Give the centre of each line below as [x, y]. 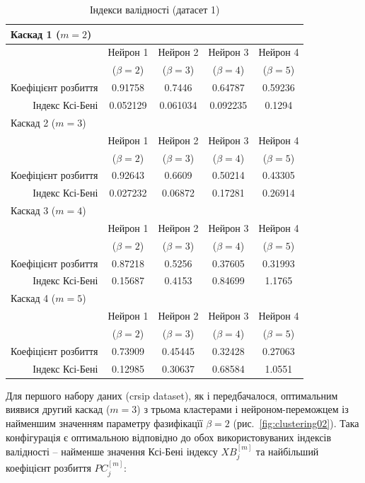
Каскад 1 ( [36, 34]
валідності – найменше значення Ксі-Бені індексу [112, 451]
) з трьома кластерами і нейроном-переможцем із [243, 409]
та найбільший [287, 451]
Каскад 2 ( [33, 122]
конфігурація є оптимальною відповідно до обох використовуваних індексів [169, 437]
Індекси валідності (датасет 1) [155, 9]
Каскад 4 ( [33, 298]
